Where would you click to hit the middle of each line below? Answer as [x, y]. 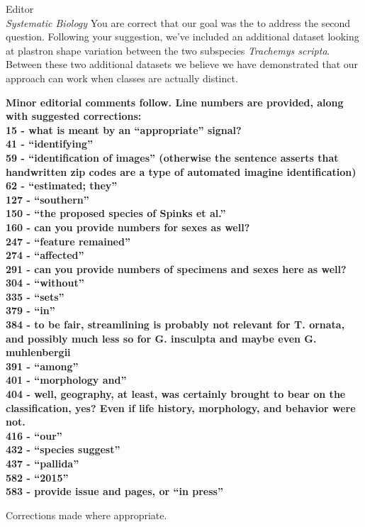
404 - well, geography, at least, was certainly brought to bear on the [176, 394]
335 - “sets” [35, 296]
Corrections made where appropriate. [86, 515]
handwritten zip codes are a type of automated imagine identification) [181, 171]
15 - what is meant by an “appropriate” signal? [124, 129]
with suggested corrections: [74, 116]
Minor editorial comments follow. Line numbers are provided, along [175, 102]
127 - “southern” [47, 199]
